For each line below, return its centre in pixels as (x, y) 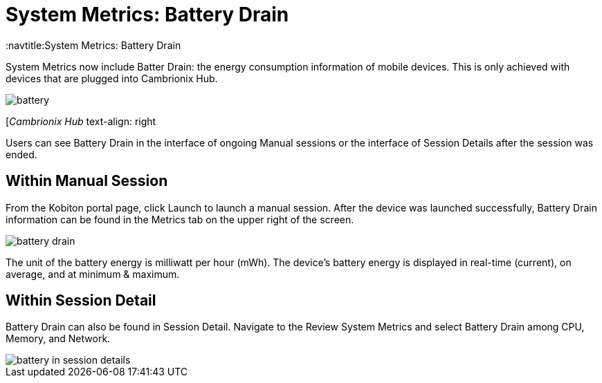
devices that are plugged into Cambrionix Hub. (112, 78)
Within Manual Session (87, 181)
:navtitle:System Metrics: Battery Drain (93, 45)
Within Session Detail (81, 301)
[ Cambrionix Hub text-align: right (81, 121)
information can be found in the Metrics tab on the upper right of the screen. (180, 219)
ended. (21, 154)
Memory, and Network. (58, 339)
